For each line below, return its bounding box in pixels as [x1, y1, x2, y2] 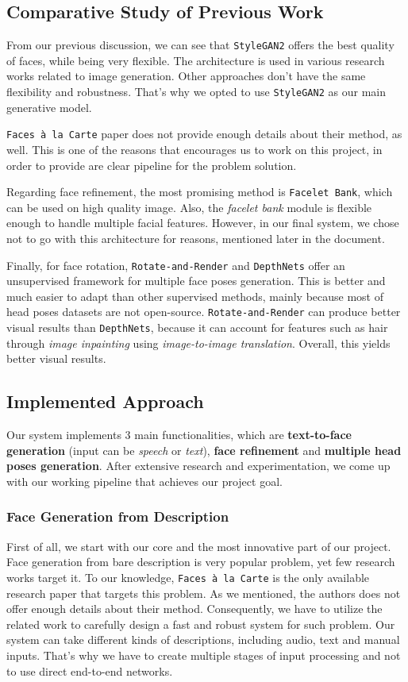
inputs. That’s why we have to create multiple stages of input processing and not [6, 646, 401, 663]
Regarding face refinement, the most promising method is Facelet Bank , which [6, 183, 393, 200]
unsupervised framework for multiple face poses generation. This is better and [6, 272, 386, 289]
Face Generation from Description [6, 507, 229, 526]
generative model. [6, 98, 92, 115]
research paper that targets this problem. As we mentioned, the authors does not [6, 584, 401, 601]
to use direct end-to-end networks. [6, 662, 173, 679]
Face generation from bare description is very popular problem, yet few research [6, 553, 395, 570]
